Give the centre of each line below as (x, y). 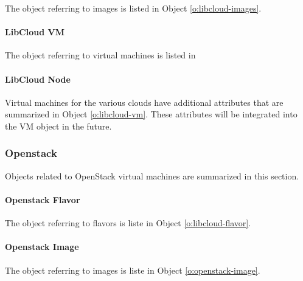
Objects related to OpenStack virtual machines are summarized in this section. (152, 175)
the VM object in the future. (58, 126)
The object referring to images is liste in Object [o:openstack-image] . (133, 270)
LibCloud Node (38, 79)
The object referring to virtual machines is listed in (100, 55)
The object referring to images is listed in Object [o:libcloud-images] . (133, 8)
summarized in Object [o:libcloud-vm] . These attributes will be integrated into (151, 114)
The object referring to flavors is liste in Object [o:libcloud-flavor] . (128, 223)
